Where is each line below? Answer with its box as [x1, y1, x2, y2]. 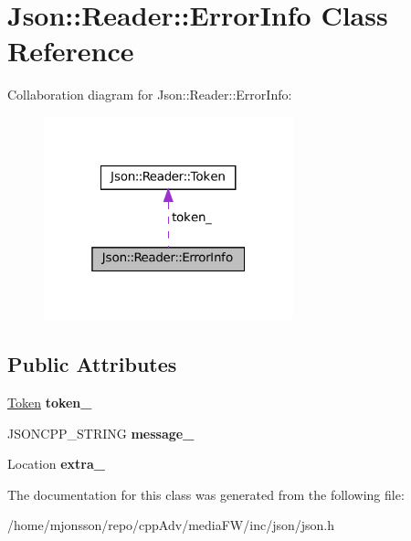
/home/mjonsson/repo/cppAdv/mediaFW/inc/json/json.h [7, 515, 334, 535]
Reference [7, 32, 134, 69]
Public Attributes [7, 350, 177, 378]
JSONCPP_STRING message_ [7, 423, 195, 442]
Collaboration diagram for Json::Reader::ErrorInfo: [7, 85, 292, 104]
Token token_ [7, 392, 92, 411]
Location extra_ [7, 454, 105, 473]
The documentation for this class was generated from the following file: [7, 484, 405, 504]
